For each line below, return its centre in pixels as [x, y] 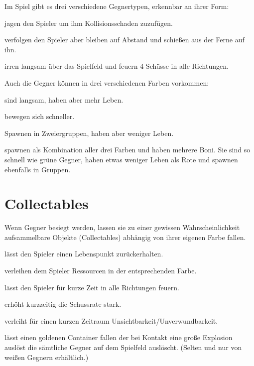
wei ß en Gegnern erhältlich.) [47, 357]
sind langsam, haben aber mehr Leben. [64, 99]
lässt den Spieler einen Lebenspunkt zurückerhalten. [84, 254]
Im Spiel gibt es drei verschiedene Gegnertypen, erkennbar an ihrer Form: [117, 6]
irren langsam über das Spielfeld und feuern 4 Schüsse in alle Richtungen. [117, 66]
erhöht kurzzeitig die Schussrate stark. [63, 304]
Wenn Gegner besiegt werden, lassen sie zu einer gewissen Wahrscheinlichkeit [122, 227]
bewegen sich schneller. [40, 116]
